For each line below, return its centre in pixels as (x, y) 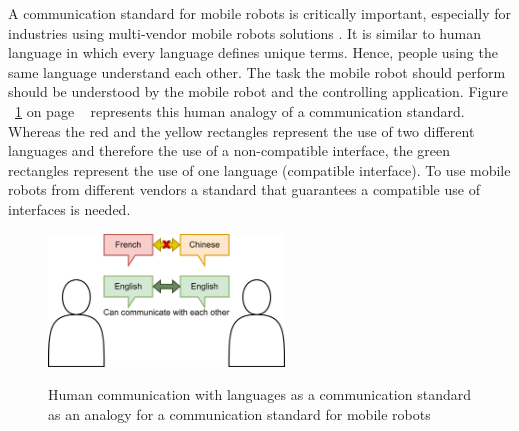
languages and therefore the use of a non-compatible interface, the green (229, 150)
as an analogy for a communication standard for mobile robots (239, 414)
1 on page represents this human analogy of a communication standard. (240, 110)
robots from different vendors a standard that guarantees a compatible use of (244, 189)
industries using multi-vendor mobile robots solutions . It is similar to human (244, 32)
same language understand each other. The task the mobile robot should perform (257, 71)
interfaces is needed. (69, 208)
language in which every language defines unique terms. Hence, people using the (253, 52)
